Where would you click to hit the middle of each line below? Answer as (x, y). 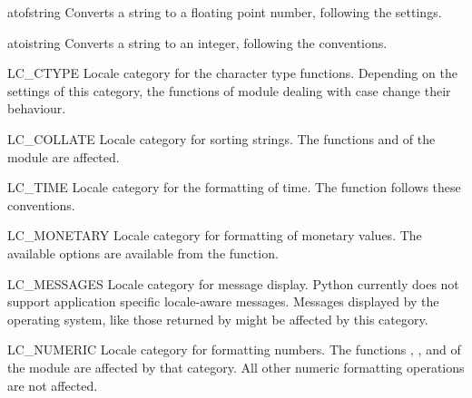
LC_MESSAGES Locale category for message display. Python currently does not (233, 283)
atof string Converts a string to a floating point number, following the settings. (225, 12)
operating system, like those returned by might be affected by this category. (218, 319)
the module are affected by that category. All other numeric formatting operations (236, 367)
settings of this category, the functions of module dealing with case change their (229, 90)
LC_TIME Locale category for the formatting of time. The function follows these (234, 187)
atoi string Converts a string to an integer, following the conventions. (197, 42)
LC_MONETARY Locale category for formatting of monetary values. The (215, 235)
